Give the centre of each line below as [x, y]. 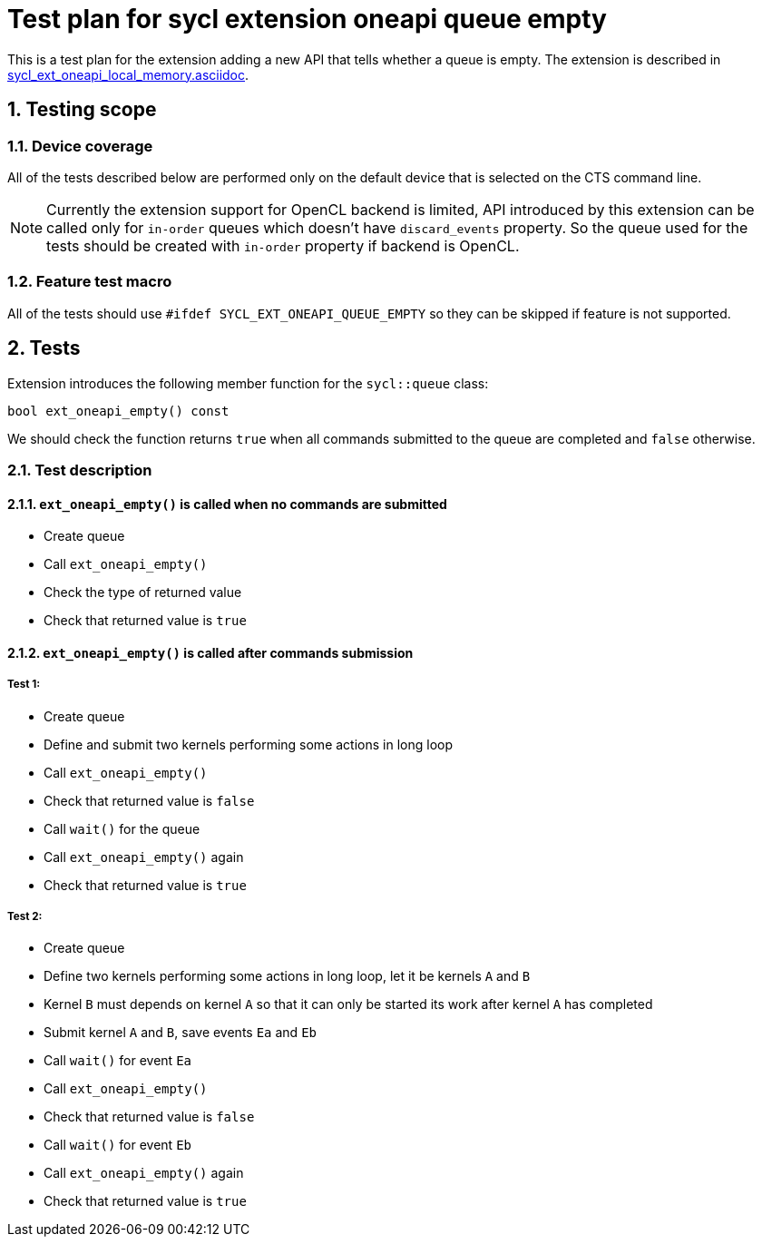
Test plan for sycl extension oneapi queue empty [307, 19]
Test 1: [24, 685]
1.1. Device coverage [80, 146]
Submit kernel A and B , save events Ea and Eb [180, 1033]
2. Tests [44, 348]
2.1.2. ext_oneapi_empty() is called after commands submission [210, 652]
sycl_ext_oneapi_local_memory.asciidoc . [128, 74]
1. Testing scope [82, 110]
